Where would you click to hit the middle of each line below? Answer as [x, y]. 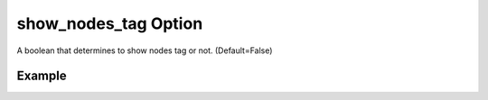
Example [42, 76]
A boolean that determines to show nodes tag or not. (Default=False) [145, 50]
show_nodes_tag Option [110, 23]
